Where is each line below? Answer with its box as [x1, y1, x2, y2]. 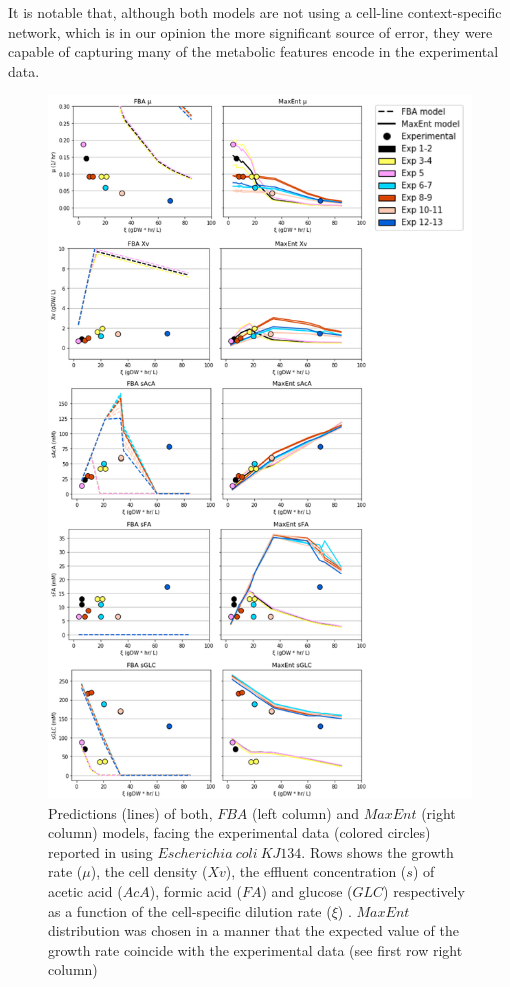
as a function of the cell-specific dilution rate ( [48, 900, 332, 921]
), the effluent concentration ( [225, 861, 407, 882]
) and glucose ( [261, 881, 353, 902]
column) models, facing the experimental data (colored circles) [48, 822, 431, 843]
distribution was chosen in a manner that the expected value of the [48, 920, 459, 941]
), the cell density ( [90, 861, 208, 882]
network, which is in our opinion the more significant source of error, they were [8, 21, 493, 42]
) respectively [383, 881, 465, 902]
